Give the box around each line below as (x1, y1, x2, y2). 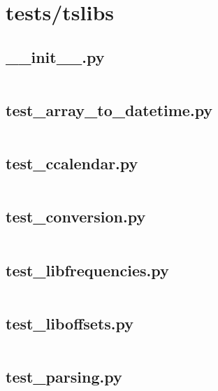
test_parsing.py (6, 365, 122, 387)
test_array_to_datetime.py (6, 99, 213, 120)
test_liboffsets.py (6, 312, 133, 334)
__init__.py (6, 45, 105, 67)
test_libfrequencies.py (6, 259, 169, 280)
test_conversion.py (6, 206, 146, 227)
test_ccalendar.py (6, 152, 138, 174)
